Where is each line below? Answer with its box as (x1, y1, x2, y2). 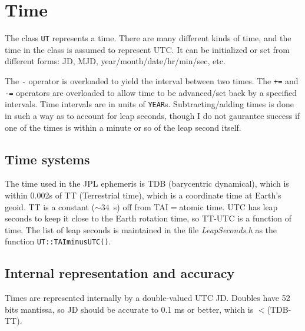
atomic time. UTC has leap (179, 200, 278, 213)
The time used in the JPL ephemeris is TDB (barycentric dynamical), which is (5, 177, 289, 190)
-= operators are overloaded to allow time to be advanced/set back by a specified (5, 86, 297, 98)
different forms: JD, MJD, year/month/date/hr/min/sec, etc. (5, 55, 226, 67)
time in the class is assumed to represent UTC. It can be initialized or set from (5, 43, 290, 55)
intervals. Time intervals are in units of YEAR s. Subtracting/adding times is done (5, 98, 294, 110)
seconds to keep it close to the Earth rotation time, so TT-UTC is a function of (5, 212, 292, 224)
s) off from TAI (113, 200, 168, 213)
